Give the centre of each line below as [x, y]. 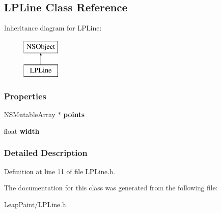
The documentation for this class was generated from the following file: [111, 188]
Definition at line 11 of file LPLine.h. [60, 171]
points [74, 114]
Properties [25, 96]
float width [22, 131]
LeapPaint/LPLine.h [35, 204]
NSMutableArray [30, 114]
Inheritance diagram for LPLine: [53, 28]
